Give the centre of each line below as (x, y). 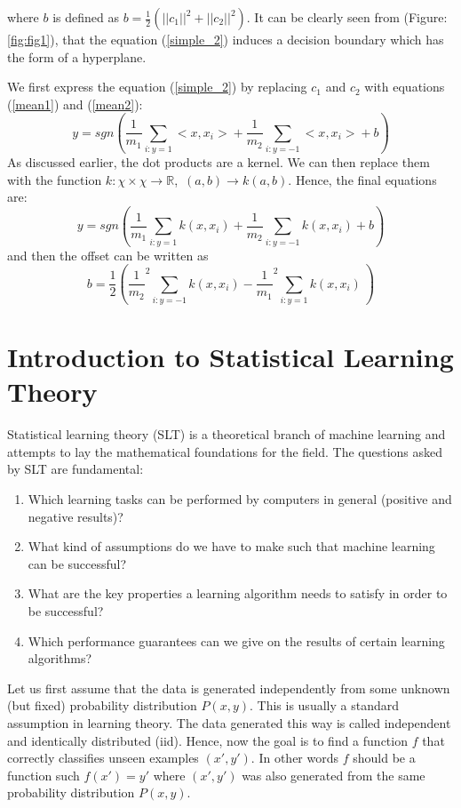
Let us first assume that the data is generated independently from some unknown (229, 688)
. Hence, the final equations (362, 179)
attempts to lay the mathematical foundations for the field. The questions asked (225, 451)
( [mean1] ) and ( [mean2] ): (75, 104)
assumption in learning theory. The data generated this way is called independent (229, 722)
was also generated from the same (334, 775)
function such (44, 775)
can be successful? (77, 563)
